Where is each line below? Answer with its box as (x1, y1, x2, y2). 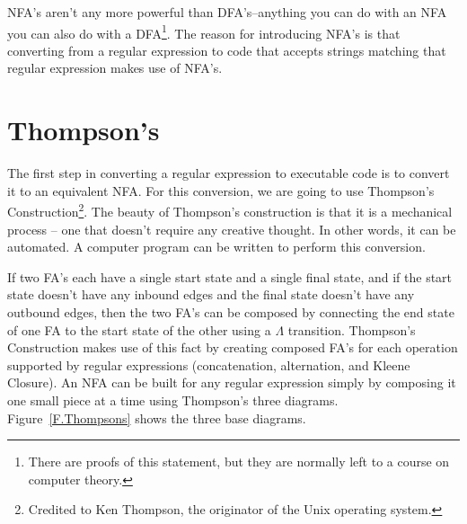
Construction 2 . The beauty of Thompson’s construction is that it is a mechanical (7, 200, 453, 220)
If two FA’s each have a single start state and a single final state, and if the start (7, 267, 453, 286)
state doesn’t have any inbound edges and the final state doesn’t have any (7, 285, 415, 304)
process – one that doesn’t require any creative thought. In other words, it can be (7, 219, 456, 238)
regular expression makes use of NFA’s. (7, 58, 223, 77)
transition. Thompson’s (287, 320, 416, 339)
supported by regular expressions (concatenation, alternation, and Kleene (7, 355, 410, 374)
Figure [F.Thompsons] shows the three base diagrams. (7, 408, 306, 427)
